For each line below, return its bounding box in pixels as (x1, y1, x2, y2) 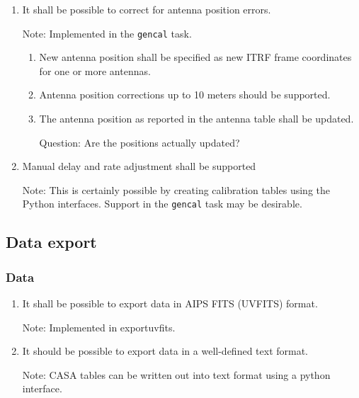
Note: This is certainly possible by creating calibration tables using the (22, 182, 330, 197)
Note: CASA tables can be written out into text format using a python (22, 367, 331, 382)
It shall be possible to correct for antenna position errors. (22, 2, 271, 16)
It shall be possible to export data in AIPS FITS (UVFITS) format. (22, 296, 318, 311)
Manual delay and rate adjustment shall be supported (22, 159, 256, 174)
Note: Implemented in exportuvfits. (22, 319, 176, 334)
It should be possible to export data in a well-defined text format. (22, 343, 309, 358)
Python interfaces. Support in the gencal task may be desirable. (22, 196, 302, 211)
